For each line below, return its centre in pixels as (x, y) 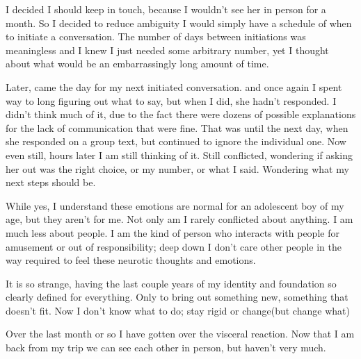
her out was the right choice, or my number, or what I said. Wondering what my (177, 168)
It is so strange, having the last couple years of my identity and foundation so (171, 283)
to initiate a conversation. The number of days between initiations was (156, 36)
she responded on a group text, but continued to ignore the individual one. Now (176, 141)
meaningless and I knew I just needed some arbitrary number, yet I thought (167, 50)
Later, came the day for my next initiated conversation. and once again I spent (174, 86)
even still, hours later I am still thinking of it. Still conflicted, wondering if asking (179, 155)
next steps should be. (51, 182)
